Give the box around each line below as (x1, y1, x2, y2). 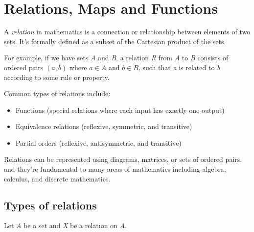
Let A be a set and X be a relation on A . (4, 220, 127, 231)
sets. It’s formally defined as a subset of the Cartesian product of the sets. (4, 36, 226, 46)
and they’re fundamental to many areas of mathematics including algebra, (4, 164, 226, 174)
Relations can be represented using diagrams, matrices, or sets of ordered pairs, (4, 154, 242, 164)
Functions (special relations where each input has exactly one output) (15, 104, 225, 115)
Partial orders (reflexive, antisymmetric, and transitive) (15, 137, 182, 148)
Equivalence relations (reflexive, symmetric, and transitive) (15, 121, 192, 131)
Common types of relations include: (4, 88, 111, 99)
